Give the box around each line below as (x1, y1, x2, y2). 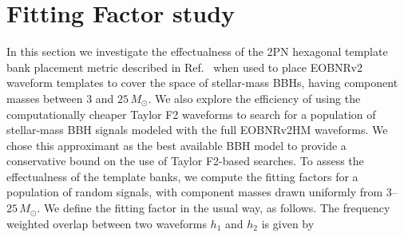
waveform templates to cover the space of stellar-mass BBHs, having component (6, 74, 398, 91)
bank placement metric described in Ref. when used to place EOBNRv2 (6, 58, 362, 75)
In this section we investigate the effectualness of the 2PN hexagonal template (6, 43, 388, 60)
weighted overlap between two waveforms (6, 215, 207, 231)
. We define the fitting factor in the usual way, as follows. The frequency (37, 199, 390, 216)
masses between (6, 89, 83, 106)
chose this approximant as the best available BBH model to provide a (6, 136, 347, 153)
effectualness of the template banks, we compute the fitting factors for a (6, 168, 358, 184)
